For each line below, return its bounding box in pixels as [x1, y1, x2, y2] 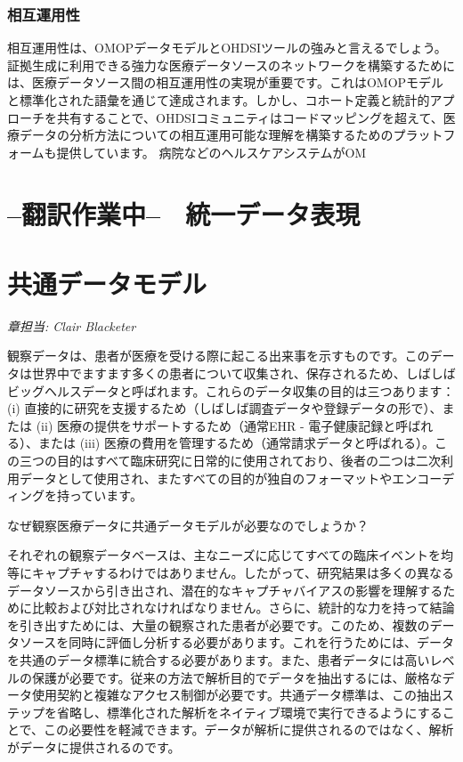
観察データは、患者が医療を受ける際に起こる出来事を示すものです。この [7, 346, 430, 365]
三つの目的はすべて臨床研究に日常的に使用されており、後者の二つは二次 [19, 451, 442, 470]
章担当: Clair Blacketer [7, 316, 136, 335]
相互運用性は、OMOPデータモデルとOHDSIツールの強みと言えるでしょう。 [7, 38, 447, 57]
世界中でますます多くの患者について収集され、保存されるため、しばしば [31, 364, 456, 383]
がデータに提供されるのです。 [7, 737, 181, 756]
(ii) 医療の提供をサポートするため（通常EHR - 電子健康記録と [36, 416, 396, 434]
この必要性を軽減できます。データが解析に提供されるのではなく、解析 [44, 720, 454, 739]
